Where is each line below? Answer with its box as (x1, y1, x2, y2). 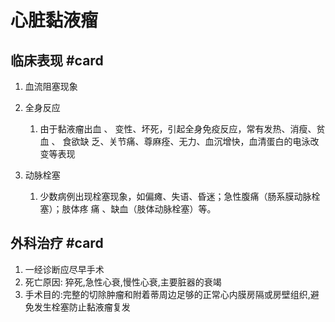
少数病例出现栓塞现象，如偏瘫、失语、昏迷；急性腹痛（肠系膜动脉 (39, 191, 312, 202)
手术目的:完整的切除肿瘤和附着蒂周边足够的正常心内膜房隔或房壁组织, (24, 288, 311, 300)
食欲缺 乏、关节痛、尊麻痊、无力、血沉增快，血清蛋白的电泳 (62, 136, 311, 147)
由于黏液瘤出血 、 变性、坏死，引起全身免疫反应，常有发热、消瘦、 (39, 123, 317, 135)
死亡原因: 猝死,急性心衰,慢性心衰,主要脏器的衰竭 (24, 276, 222, 288)
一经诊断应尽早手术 (24, 263, 105, 275)
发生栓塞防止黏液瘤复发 (33, 301, 131, 313)
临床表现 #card (10, 52, 104, 69)
